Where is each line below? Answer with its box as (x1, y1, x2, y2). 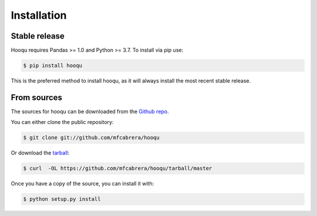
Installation (11, 9, 67, 22)
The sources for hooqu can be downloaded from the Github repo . (11, 108, 170, 115)
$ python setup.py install (23, 196, 101, 203)
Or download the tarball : (11, 149, 70, 156)
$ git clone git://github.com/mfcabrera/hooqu (23, 135, 160, 141)
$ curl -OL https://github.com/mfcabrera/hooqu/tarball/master (23, 165, 213, 172)
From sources (11, 92, 63, 102)
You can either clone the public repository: (11, 119, 114, 126)
